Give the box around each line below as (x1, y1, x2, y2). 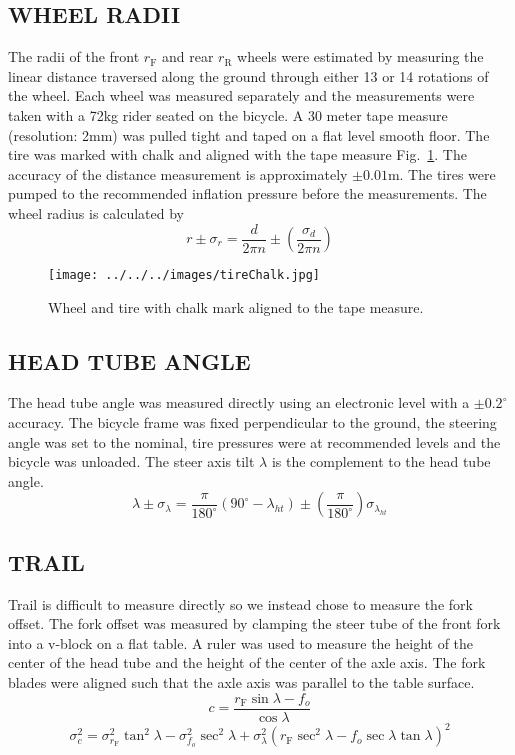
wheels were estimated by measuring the (237, 46, 484, 67)
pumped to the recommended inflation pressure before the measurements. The (8, 183, 487, 204)
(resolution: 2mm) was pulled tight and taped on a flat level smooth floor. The (8, 124, 490, 145)
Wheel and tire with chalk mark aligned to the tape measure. (48, 296, 424, 317)
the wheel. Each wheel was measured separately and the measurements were (8, 85, 475, 106)
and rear (162, 46, 214, 67)
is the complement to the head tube (271, 451, 491, 472)
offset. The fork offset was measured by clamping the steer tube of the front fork (8, 613, 501, 634)
